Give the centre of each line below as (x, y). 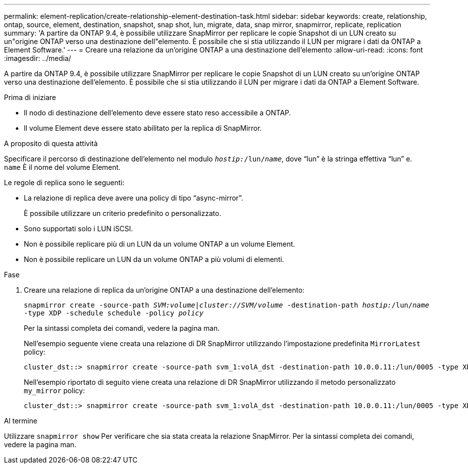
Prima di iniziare (30, 97)
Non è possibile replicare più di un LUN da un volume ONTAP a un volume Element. (160, 244)
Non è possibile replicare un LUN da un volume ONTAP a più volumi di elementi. (154, 259)
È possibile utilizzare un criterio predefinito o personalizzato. (123, 213)
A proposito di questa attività (51, 143)
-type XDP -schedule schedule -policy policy (114, 313)
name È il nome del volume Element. (62, 167)
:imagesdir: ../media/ (38, 58)
